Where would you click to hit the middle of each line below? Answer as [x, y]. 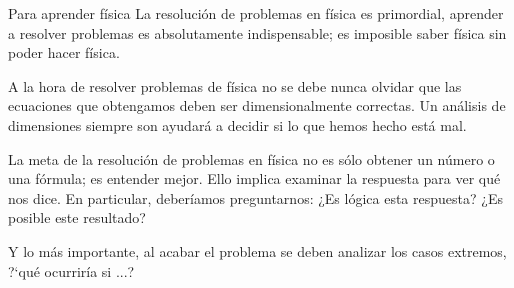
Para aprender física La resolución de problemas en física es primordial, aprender [256, 13]
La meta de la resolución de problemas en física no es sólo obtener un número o [251, 158]
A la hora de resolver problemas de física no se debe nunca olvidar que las [235, 85]
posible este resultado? [77, 217]
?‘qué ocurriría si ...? [71, 270]
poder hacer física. [64, 52]
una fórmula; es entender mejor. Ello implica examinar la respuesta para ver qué [254, 178]
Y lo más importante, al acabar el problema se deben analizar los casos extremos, [257, 250]
